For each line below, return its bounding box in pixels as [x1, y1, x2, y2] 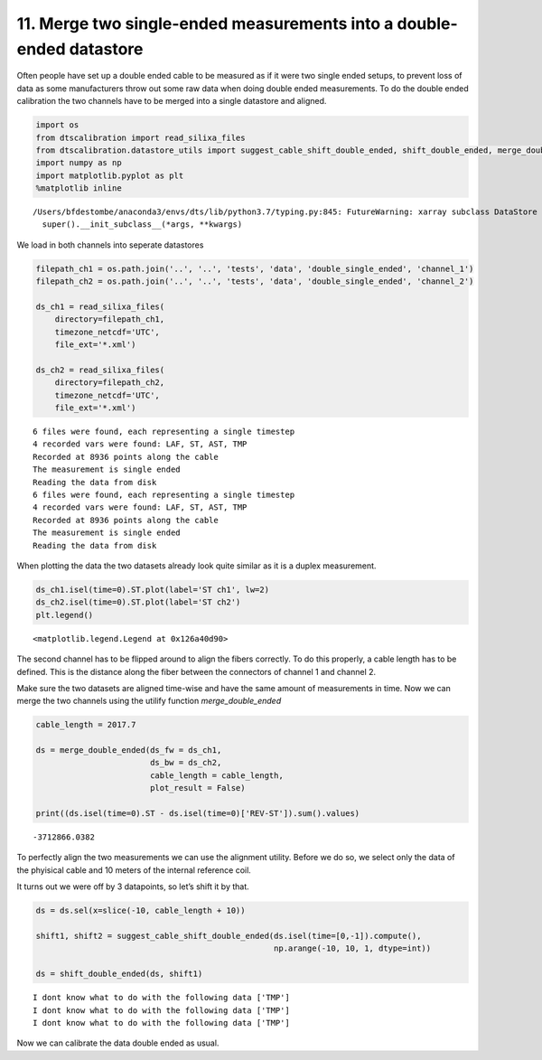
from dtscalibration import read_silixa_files [35, 132, 246, 143]
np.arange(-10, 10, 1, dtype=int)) [274, 943, 432, 953]
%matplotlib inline [35, 183, 122, 193]
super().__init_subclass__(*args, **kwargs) [42, 220, 243, 230]
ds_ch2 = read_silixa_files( [35, 364, 165, 375]
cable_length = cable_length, [149, 770, 284, 781]
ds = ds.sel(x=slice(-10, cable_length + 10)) [35, 905, 246, 916]
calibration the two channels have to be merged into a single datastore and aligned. [16, 96, 327, 107]
